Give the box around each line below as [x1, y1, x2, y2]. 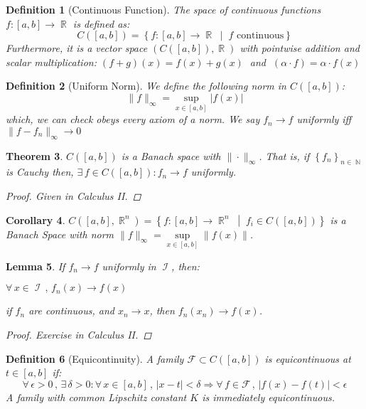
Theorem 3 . [6, 148, 63, 163]
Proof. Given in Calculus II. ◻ [6, 188, 141, 203]
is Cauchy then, [6, 164, 74, 179]
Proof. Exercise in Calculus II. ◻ [6, 326, 152, 341]
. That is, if [259, 148, 310, 163]
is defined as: [72, 16, 130, 31]
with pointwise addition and [239, 41, 360, 55]
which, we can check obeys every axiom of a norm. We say [6, 112, 260, 127]
